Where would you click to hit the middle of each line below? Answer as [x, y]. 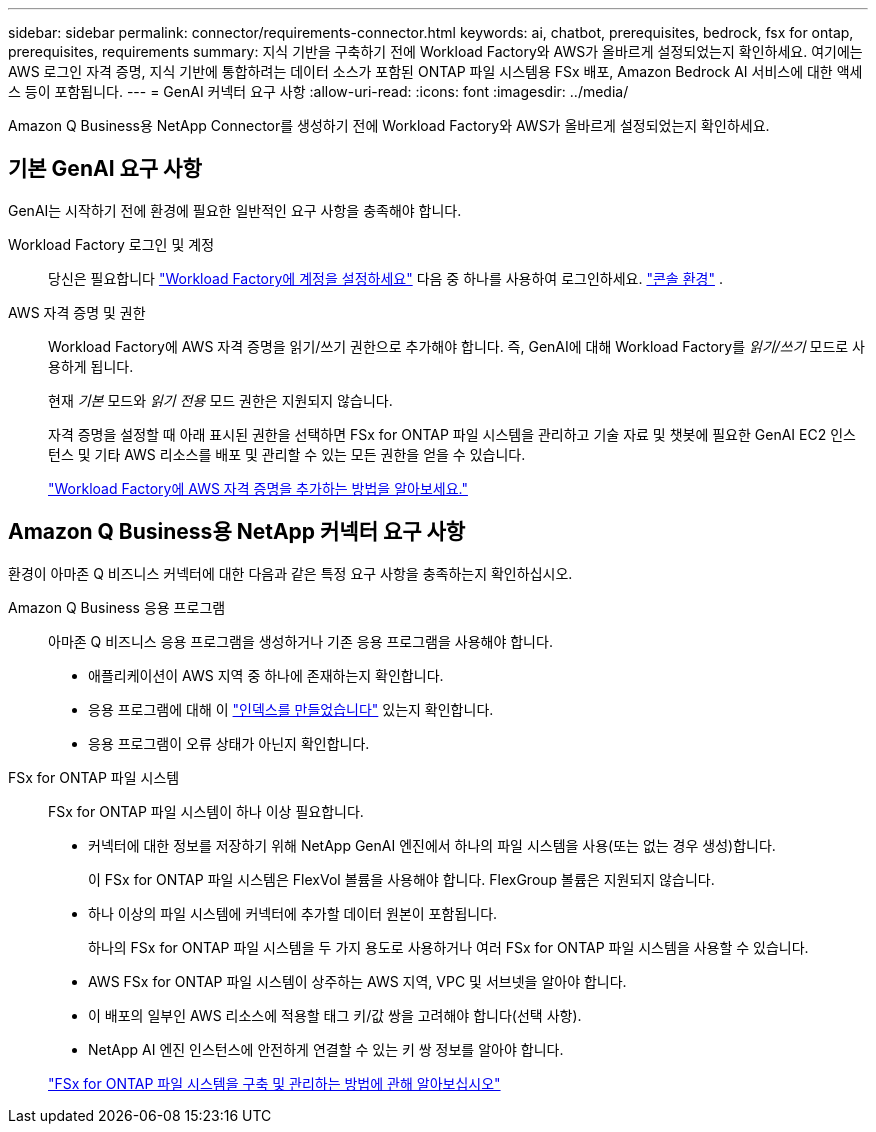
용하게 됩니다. [91, 366]
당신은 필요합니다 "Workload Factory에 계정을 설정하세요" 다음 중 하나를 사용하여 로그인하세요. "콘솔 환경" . [385, 278]
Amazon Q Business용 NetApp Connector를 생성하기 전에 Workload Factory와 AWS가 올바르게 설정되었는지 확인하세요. [389, 125]
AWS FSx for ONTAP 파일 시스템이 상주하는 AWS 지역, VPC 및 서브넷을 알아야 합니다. [357, 981]
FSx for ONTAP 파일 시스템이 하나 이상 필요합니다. [206, 811]
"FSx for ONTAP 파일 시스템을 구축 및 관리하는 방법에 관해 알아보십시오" [274, 1083]
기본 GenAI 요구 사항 [105, 169]
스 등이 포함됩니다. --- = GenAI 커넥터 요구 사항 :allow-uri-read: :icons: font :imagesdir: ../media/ [318, 91]
